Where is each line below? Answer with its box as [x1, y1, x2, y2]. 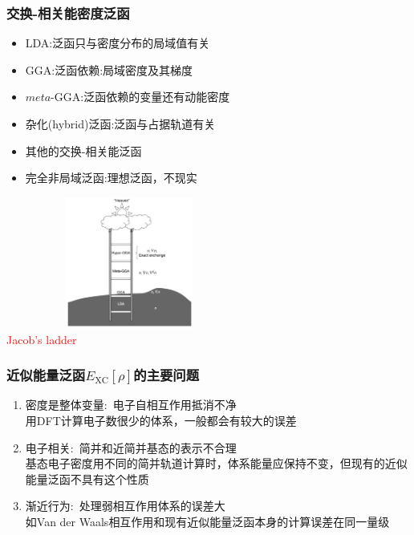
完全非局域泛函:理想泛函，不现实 [25, 169, 197, 186]
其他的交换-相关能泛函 [25, 142, 142, 159]
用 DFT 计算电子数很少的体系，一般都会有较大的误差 [25, 411, 297, 428]
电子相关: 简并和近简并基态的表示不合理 [25, 439, 237, 456]
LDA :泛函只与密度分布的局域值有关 [25, 34, 210, 51]
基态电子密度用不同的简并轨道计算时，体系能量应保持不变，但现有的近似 [25, 455, 408, 472]
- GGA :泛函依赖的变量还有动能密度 [51, 88, 230, 105]
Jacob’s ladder [6, 330, 77, 347]
